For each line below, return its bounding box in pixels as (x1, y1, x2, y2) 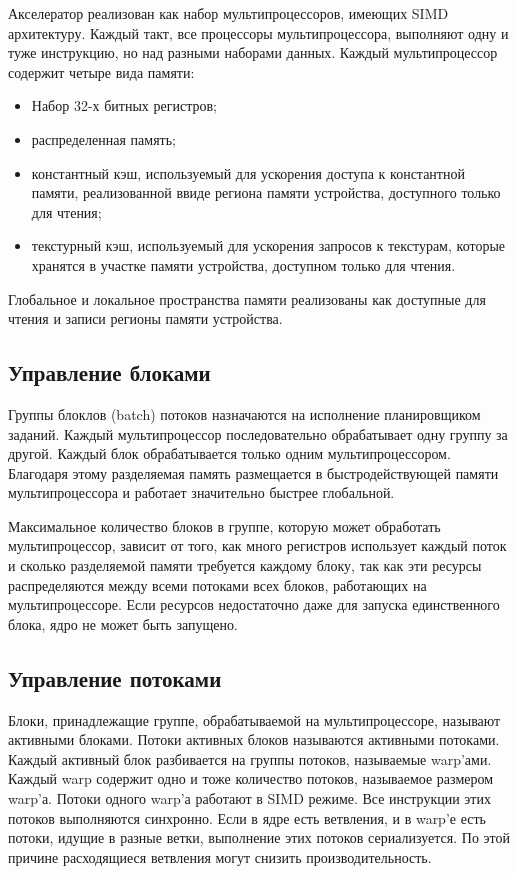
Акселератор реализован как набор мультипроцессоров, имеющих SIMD (8, 3, 449, 23)
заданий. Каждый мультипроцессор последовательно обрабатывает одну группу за (8, 423, 508, 444)
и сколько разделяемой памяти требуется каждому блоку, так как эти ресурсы (8, 555, 482, 576)
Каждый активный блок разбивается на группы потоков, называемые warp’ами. (8, 748, 492, 769)
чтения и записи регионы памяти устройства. (8, 308, 283, 329)
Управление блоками (8, 357, 211, 388)
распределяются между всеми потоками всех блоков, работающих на (8, 574, 427, 595)
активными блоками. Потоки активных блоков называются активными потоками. (8, 729, 500, 750)
